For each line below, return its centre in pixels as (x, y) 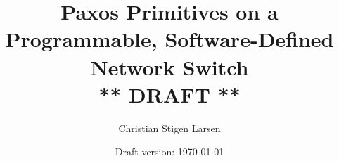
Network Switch (169, 66)
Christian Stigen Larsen (169, 128)
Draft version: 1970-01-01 (169, 152)
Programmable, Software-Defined (169, 39)
